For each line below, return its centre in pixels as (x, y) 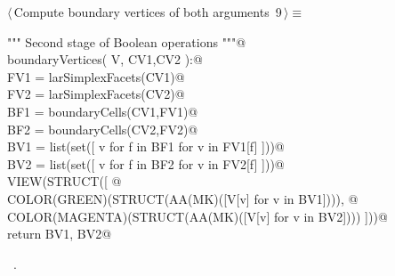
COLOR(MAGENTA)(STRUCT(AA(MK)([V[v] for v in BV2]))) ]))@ (197, 216)
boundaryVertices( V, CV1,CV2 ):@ (105, 59)
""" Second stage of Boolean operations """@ (127, 41)
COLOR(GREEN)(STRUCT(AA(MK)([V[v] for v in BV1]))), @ (183, 198)
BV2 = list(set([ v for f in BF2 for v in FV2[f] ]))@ (146, 163)
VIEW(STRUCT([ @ (64, 181)
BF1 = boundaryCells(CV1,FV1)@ (103, 111)
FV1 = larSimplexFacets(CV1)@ (96, 76)
